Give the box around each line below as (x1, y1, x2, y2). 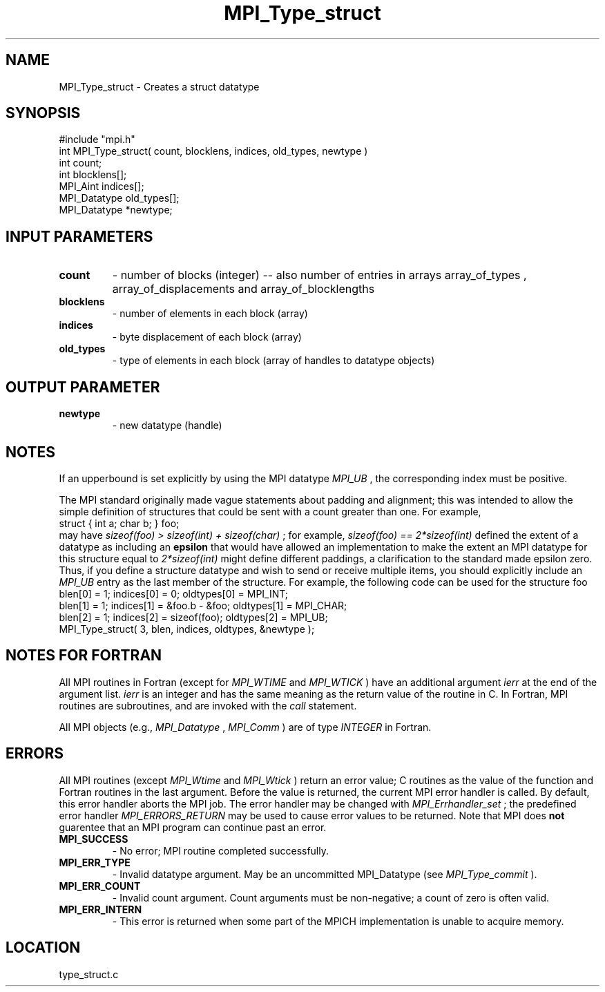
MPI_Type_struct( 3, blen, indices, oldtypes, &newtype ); (59, 622, 315, 635)
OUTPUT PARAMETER (6, 378, 160, 396)
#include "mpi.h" (59, 133, 135, 146)
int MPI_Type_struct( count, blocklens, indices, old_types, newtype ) (59, 145, 368, 158)
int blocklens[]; (59, 169, 127, 181)
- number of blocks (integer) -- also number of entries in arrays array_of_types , (112, 268, 527, 283)
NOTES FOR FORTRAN (6, 647, 162, 665)
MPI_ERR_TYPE (59, 856, 131, 868)
